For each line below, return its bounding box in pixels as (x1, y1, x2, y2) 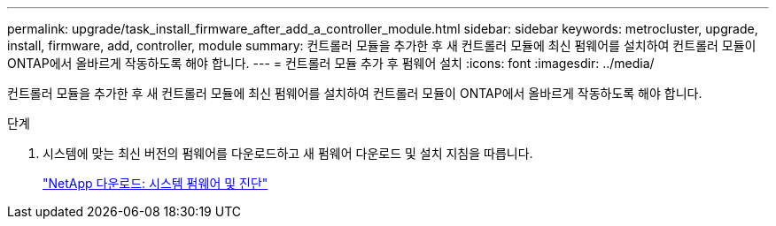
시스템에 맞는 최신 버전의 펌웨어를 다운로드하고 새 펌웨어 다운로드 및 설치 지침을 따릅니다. (43, 146, 533, 161)
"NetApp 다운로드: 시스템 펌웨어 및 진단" (43, 176, 268, 191)
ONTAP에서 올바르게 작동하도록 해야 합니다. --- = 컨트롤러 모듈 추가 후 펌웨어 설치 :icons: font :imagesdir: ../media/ (7, 56, 655, 71)
